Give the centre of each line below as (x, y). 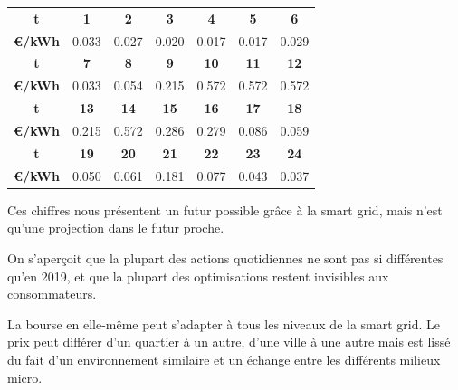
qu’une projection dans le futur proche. (116, 228)
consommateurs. (52, 294)
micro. (25, 377)
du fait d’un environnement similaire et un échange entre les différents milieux (224, 359)
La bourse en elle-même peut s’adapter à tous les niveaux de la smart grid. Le (224, 323)
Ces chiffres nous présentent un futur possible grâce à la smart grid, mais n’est (225, 209)
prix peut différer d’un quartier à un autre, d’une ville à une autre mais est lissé (229, 342)
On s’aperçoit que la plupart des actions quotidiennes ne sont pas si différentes (225, 257)
